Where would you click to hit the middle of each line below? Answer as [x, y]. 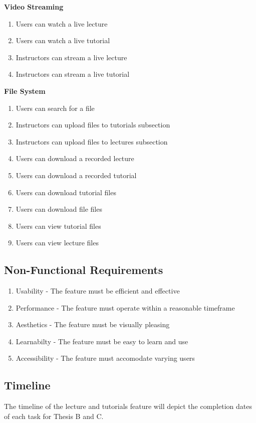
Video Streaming [34, 7]
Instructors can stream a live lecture [71, 57]
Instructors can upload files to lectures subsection [92, 141]
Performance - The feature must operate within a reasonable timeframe [125, 307]
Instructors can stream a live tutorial [73, 74]
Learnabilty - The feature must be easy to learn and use [102, 341]
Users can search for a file [55, 108]
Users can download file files [59, 209]
